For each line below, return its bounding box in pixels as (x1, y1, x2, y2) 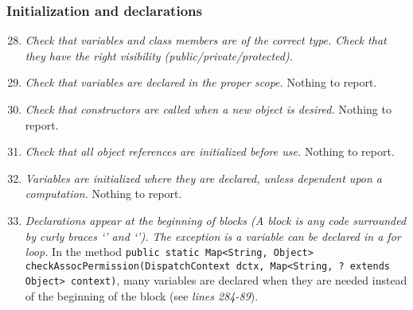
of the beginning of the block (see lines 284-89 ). (25, 288, 259, 304)
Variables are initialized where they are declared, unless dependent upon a (25, 169, 383, 186)
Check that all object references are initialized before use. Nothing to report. (25, 143, 395, 160)
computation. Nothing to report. (25, 185, 182, 202)
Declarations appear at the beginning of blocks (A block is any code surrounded (25, 211, 407, 228)
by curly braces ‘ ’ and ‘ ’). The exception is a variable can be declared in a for (25, 227, 401, 244)
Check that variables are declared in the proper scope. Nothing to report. (25, 74, 377, 91)
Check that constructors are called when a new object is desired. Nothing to (25, 101, 392, 117)
